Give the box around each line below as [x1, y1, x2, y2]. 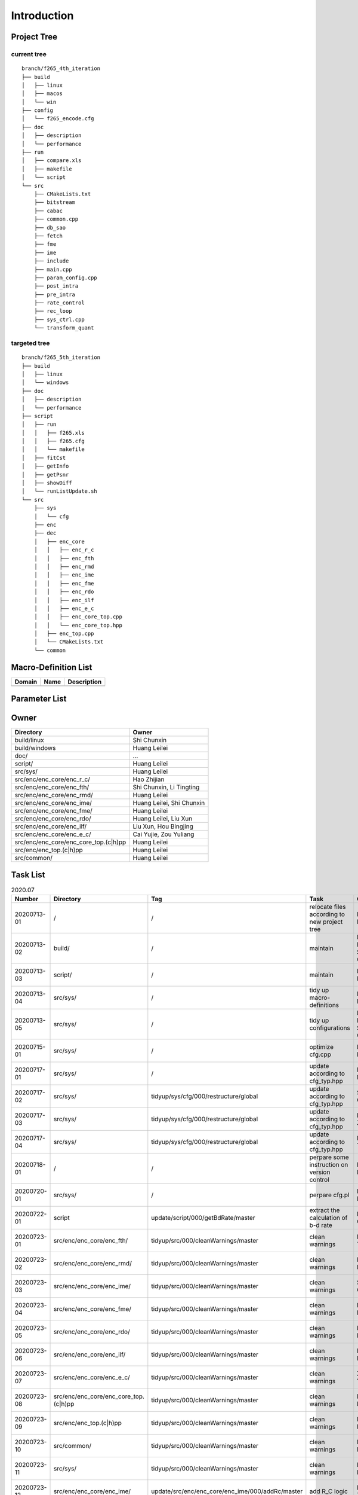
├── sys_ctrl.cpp [33, 316, 85, 323]
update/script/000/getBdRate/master [151, 1214, 256, 1222]
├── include [33, 258, 69, 264]
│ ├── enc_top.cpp [33, 630, 94, 637]
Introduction [11, 9, 74, 22]
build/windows [14, 744, 56, 752]
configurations [309, 1024, 350, 1032]
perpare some [309, 1153, 349, 1161]
